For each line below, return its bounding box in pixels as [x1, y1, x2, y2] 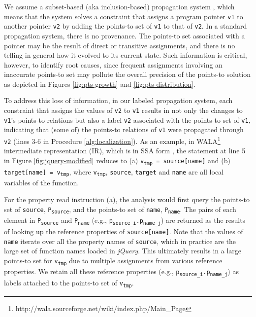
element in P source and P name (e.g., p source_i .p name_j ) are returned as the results [4, 215, 246, 226]
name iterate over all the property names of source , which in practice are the [4, 236, 236, 246]
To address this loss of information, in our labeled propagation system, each [4, 95, 233, 106]
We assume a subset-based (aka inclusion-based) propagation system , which [4, 1, 235, 11]
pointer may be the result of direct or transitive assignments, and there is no [4, 40, 235, 50]
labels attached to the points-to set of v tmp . [4, 278, 134, 288]
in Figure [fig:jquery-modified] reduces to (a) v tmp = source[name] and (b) [4, 155, 230, 166]
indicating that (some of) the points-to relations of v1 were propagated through [4, 124, 244, 135]
